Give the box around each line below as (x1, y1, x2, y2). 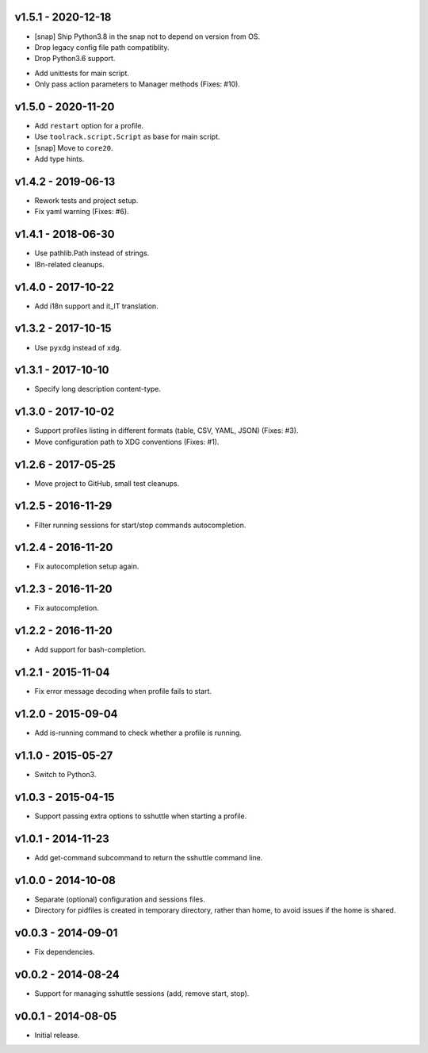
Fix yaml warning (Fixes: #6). (34, 207, 130, 216)
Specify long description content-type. (34, 385, 162, 394)
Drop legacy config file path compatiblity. (34, 42, 170, 52)
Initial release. (34, 1030, 80, 1040)
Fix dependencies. (34, 948, 95, 957)
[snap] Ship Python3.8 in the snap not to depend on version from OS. (34, 32, 261, 41)
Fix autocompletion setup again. (34, 561, 139, 571)
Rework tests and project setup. (34, 196, 139, 205)
